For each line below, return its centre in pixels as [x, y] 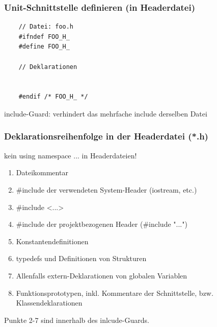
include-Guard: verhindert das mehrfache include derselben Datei [106, 113]
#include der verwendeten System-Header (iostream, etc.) [106, 189]
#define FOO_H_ [44, 47]
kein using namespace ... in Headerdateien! [71, 155]
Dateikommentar [42, 172]
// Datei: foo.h [46, 27]
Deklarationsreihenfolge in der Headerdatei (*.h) [106, 136]
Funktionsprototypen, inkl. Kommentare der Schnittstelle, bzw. [115, 293]
